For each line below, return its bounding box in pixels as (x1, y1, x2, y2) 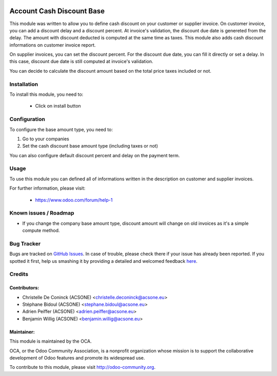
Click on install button (35, 103, 82, 109)
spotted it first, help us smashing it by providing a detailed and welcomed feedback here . (9, 258, 197, 264)
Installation (9, 80, 38, 88)
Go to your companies (22, 136, 69, 142)
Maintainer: (9, 328, 35, 335)
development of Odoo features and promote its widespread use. (9, 354, 145, 361)
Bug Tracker (9, 240, 41, 247)
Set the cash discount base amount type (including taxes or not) (22, 143, 159, 149)
